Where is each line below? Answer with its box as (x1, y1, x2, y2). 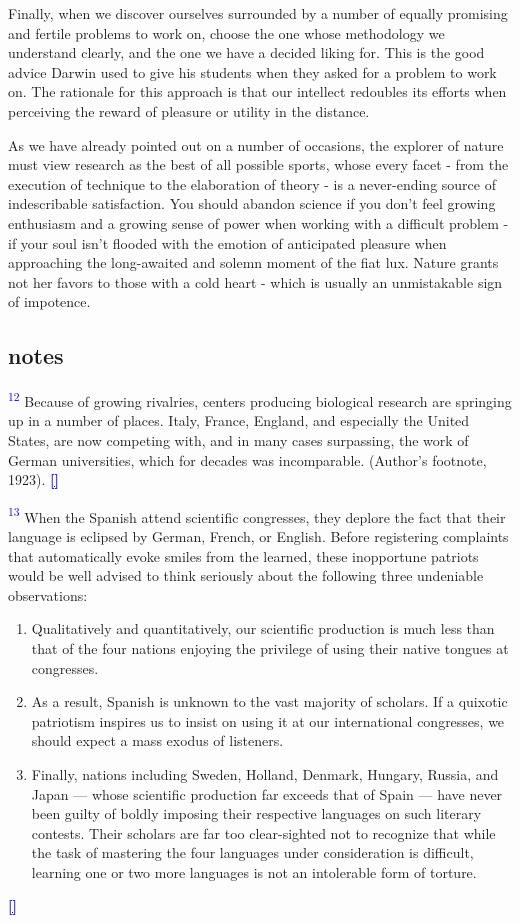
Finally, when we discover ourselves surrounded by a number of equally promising (8, 3, 508, 23)
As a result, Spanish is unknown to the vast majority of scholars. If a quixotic (31, 691, 508, 712)
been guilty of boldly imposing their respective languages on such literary (31, 803, 482, 824)
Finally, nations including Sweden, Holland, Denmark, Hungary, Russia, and (31, 763, 499, 784)
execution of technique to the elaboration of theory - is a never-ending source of (8, 173, 496, 194)
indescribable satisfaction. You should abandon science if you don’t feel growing (8, 193, 496, 214)
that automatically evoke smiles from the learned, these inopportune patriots (8, 545, 479, 566)
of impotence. (8, 291, 91, 312)
